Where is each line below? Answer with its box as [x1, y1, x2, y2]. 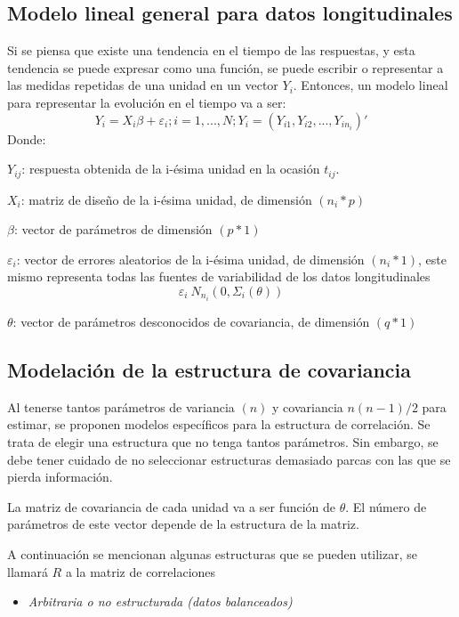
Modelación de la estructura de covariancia [7, 356, 411, 384]
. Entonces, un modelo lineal [293, 76, 448, 94]
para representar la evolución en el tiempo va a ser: [7, 93, 286, 111]
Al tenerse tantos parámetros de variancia [7, 397, 235, 416]
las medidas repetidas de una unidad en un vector [7, 76, 278, 94]
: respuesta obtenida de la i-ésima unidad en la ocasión [21, 159, 320, 178]
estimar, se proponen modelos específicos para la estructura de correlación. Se [7, 415, 431, 434]
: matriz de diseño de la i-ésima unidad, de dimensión [20, 190, 312, 208]
